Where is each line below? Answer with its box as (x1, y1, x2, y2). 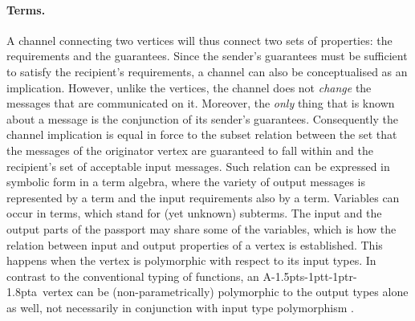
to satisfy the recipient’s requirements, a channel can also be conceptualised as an (6, 63, 408, 79)
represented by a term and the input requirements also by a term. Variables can (6, 189, 400, 205)
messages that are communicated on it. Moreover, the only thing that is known (6, 95, 395, 112)
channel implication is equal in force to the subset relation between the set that (6, 126, 397, 143)
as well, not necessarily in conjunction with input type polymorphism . (6, 299, 354, 315)
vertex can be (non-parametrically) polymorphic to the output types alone (43, 283, 409, 300)
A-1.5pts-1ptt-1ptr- (262, 267, 357, 284)
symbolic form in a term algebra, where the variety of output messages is (6, 173, 365, 190)
